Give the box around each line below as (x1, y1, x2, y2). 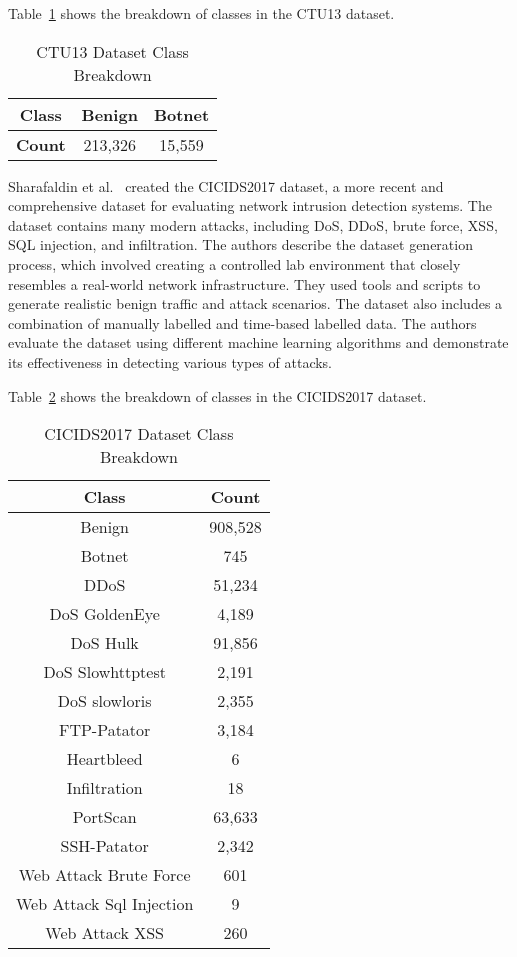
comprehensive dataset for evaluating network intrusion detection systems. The (8, 195, 492, 216)
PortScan (72, 805, 137, 829)
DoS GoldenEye (49, 602, 160, 626)
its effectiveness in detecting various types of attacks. (8, 351, 333, 372)
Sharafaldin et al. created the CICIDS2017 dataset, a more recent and (8, 175, 444, 196)
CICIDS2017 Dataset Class (44, 422, 234, 446)
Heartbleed (66, 747, 143, 771)
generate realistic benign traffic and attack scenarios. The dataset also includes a (8, 293, 503, 314)
